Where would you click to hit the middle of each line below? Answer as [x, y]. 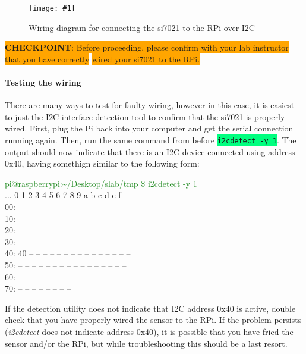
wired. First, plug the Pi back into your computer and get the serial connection [149, 128]
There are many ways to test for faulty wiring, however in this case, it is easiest [150, 105]
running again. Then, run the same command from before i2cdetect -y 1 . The [151, 140]
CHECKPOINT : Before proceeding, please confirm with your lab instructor [147, 47]
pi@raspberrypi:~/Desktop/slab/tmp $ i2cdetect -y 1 [101, 183]
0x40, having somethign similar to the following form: [102, 163]
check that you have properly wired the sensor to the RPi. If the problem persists [153, 320]
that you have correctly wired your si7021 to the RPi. [102, 59]
